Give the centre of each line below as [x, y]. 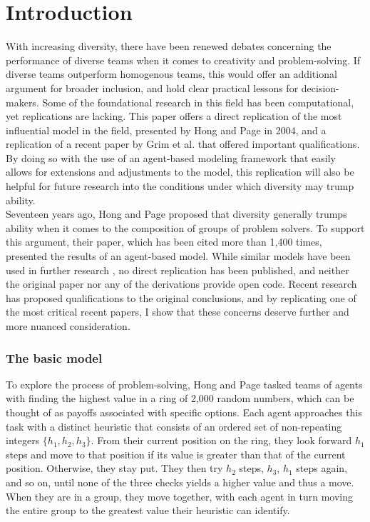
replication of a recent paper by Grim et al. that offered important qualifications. [183, 144]
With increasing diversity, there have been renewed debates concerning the [169, 46]
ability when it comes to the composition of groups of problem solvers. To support [185, 227]
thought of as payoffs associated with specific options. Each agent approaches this [184, 412]
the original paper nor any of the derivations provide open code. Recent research [181, 284]
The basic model [54, 357]
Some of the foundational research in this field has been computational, [198, 102]
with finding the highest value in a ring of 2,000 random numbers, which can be [180, 398]
